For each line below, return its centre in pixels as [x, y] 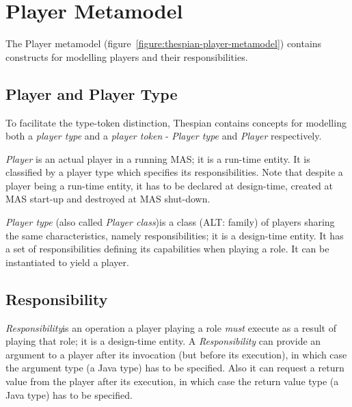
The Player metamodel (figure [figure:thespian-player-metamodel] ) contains [164, 43]
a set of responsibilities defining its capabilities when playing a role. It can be [167, 249]
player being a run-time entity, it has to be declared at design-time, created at [170, 185]
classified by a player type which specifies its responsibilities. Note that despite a [174, 172]
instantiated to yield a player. [67, 262]
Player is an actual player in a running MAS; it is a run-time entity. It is [158, 158]
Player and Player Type [92, 93]
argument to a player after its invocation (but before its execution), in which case [176, 354]
